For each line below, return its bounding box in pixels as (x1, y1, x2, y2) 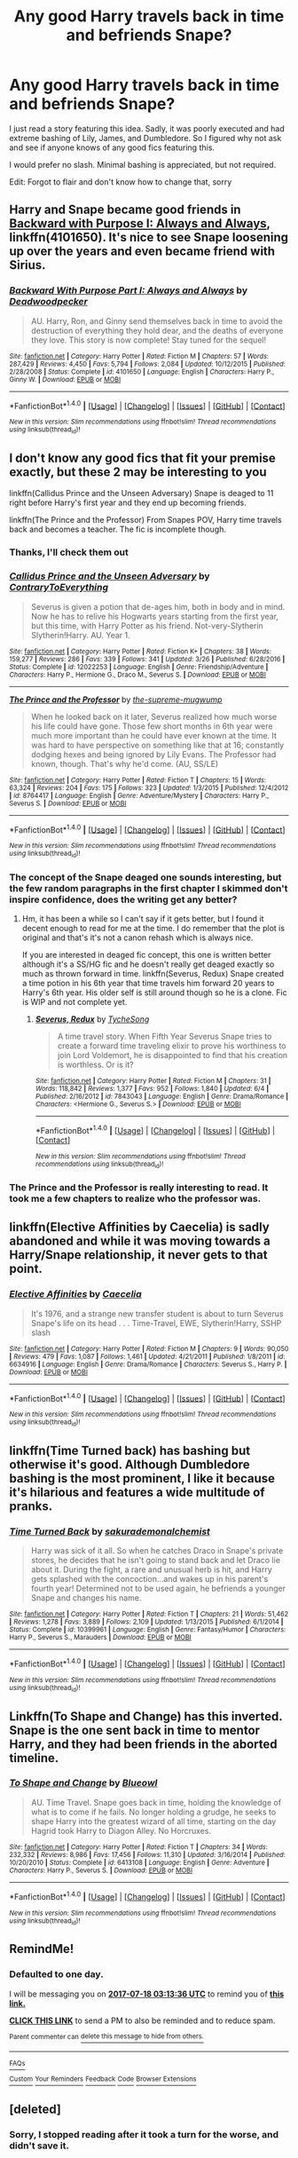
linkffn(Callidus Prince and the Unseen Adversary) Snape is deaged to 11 (9, 488, 274, 499)
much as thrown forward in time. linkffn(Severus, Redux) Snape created (21, 968, 284, 978)
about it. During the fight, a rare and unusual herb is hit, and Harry (30, 1564, 272, 1575)
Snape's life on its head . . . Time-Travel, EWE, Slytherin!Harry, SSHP (30, 1317, 282, 1328)
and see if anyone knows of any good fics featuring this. (9, 142, 216, 153)
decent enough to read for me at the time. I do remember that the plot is (21, 922, 286, 933)
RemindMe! (9, 1941, 74, 1956)
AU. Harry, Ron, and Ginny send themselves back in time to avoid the (30, 315, 283, 326)
